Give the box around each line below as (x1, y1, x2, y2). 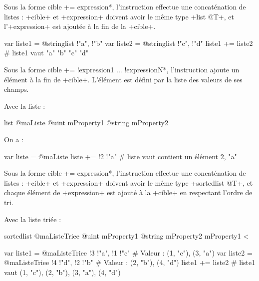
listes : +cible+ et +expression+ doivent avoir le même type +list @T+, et (4, 11, 234, 21)
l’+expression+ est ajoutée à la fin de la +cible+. (4, 21, 156, 31)
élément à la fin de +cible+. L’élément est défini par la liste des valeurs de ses (4, 74, 243, 84)
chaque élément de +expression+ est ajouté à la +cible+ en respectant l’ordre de (4, 187, 253, 198)
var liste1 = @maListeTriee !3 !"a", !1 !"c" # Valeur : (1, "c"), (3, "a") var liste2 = (4, 247, 253, 258)
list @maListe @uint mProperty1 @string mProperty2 (4, 117, 168, 128)
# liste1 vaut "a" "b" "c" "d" (4, 47, 89, 58)
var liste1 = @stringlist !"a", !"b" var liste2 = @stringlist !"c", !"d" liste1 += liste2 (4, 37, 253, 48)
